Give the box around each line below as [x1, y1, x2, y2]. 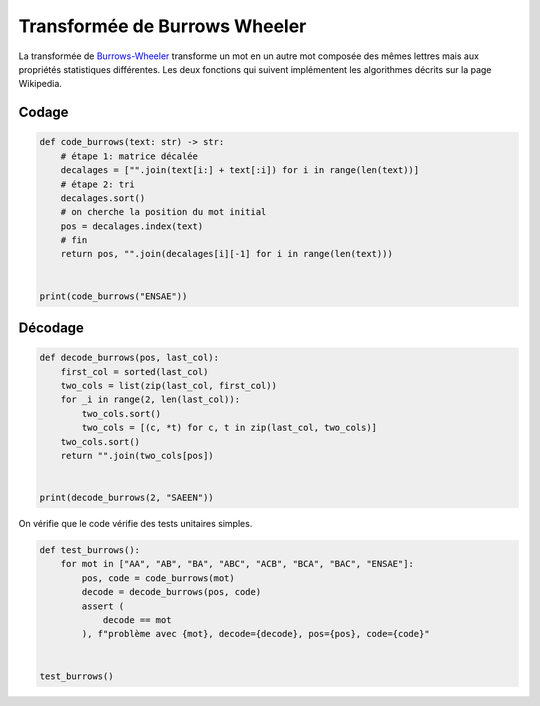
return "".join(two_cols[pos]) [60, 450, 214, 461]
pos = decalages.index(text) [60, 220, 204, 232]
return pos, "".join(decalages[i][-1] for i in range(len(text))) [60, 248, 394, 260]
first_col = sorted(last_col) [60, 366, 209, 377]
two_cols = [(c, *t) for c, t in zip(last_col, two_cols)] [81, 422, 378, 434]
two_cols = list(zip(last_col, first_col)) [60, 380, 277, 391]
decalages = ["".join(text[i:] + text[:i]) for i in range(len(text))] [60, 165, 420, 176]
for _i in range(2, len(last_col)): [60, 394, 240, 405]
